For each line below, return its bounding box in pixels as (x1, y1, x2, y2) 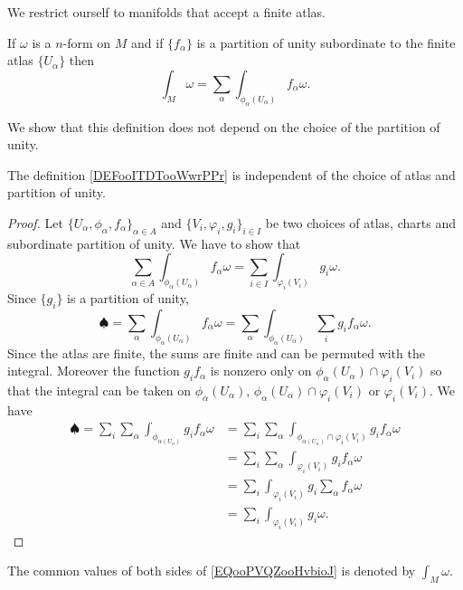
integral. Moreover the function (7, 361, 180, 380)
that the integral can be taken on (7, 380, 192, 399)
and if (131, 33, 164, 52)
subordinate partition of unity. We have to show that (7, 233, 301, 252)
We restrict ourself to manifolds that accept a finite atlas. (7, 3, 326, 21)
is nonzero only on (210, 361, 312, 380)
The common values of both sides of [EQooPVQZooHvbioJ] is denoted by (7, 561, 416, 580)
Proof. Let (7, 213, 63, 232)
